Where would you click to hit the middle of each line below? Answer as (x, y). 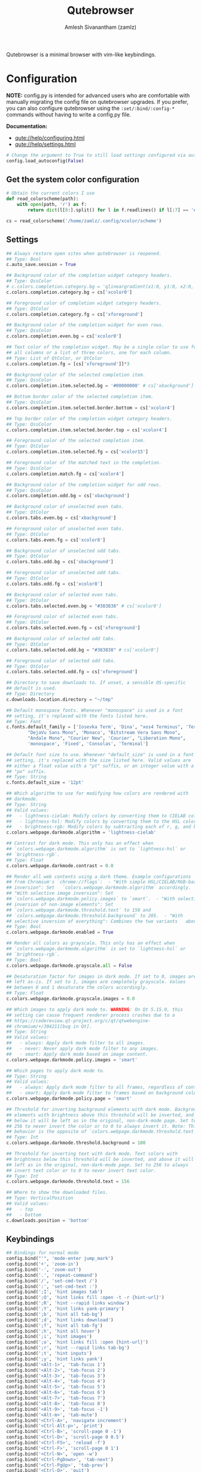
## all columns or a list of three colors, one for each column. (89, 353)
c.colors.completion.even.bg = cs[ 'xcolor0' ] (64, 336)
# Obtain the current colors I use (51, 193)
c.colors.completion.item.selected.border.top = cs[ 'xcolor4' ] (87, 430)
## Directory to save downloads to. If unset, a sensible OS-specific (96, 683)
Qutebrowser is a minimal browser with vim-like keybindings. (81, 54)
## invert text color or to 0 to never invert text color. (81, 1171)
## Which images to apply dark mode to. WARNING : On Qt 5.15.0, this (95, 1010)
